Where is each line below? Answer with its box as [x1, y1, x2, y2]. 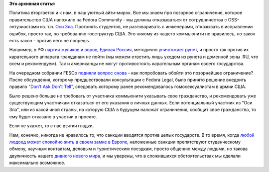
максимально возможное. [9, 160, 66, 166]
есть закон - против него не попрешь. [9, 37, 91, 43]
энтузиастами [9, 24, 39, 30]
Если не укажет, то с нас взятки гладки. [9, 123, 94, 129]
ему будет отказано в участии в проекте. [9, 113, 97, 119]
